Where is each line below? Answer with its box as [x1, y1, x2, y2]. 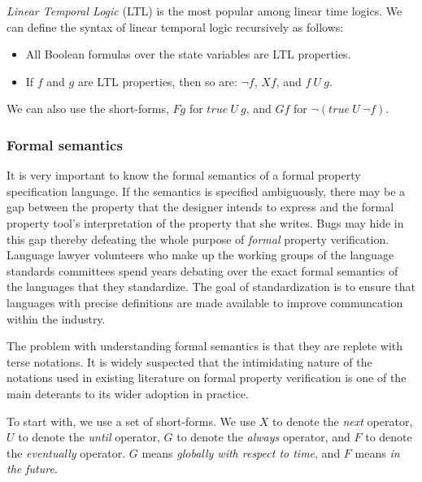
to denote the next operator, [272, 412, 413, 429]
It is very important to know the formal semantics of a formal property [7, 167, 361, 184]
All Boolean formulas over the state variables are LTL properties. [25, 46, 351, 63]
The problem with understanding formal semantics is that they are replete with [7, 337, 403, 354]
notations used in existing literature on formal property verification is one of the [7, 369, 407, 386]
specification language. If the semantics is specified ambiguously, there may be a [7, 182, 406, 199]
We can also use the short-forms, [7, 100, 169, 117]
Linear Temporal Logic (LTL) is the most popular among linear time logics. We [7, 2, 402, 19]
